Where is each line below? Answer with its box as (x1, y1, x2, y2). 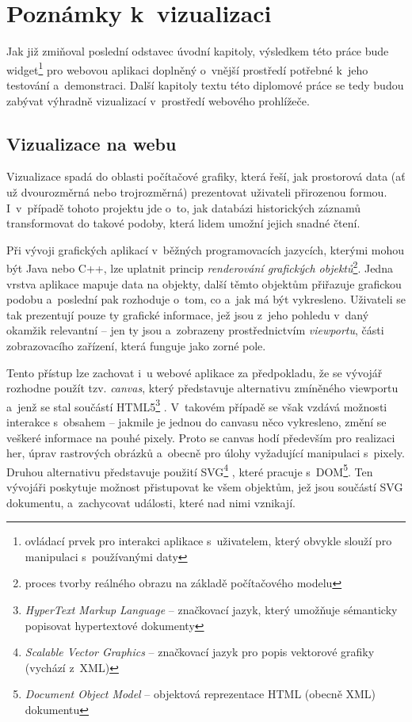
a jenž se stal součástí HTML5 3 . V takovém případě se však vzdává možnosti (6, 395, 387, 414)
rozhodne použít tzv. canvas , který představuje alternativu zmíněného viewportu (6, 380, 399, 396)
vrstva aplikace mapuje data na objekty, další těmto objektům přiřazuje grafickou (6, 275, 402, 292)
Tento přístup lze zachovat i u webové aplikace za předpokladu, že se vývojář (6, 364, 383, 380)
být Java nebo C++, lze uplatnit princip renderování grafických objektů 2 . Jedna (6, 258, 393, 276)
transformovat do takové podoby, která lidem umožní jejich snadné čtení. (6, 215, 360, 231)
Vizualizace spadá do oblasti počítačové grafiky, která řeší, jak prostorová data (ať (6, 168, 406, 185)
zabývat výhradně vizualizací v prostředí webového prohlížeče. (6, 92, 310, 109)
